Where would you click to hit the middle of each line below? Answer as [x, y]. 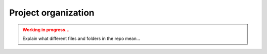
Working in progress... [46, 30]
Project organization [52, 13]
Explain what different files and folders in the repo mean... [81, 38]
